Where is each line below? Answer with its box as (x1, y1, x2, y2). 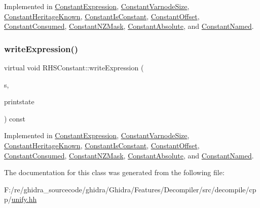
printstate (4, 96, 34, 107)
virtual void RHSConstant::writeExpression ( (4, 62, 144, 72)
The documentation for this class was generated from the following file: (4, 167, 225, 178)
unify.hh (11, 194, 37, 204)
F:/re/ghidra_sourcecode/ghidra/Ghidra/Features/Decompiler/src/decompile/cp (4, 184, 256, 194)
